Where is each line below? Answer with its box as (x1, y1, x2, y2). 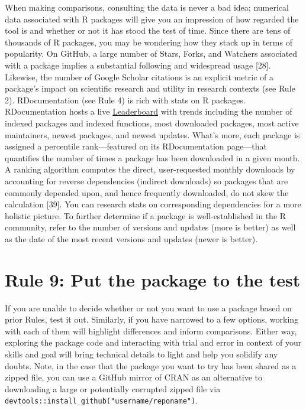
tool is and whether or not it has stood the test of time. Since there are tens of (5, 24, 291, 37)
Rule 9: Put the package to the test (5, 267, 301, 291)
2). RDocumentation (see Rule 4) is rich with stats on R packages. (5, 93, 246, 106)
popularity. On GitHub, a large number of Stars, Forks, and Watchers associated (5, 47, 298, 60)
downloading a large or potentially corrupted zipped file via (5, 382, 221, 395)
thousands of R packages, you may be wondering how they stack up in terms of (5, 35, 292, 48)
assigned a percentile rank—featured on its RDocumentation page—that (5, 140, 267, 152)
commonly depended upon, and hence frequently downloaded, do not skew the (5, 186, 289, 199)
